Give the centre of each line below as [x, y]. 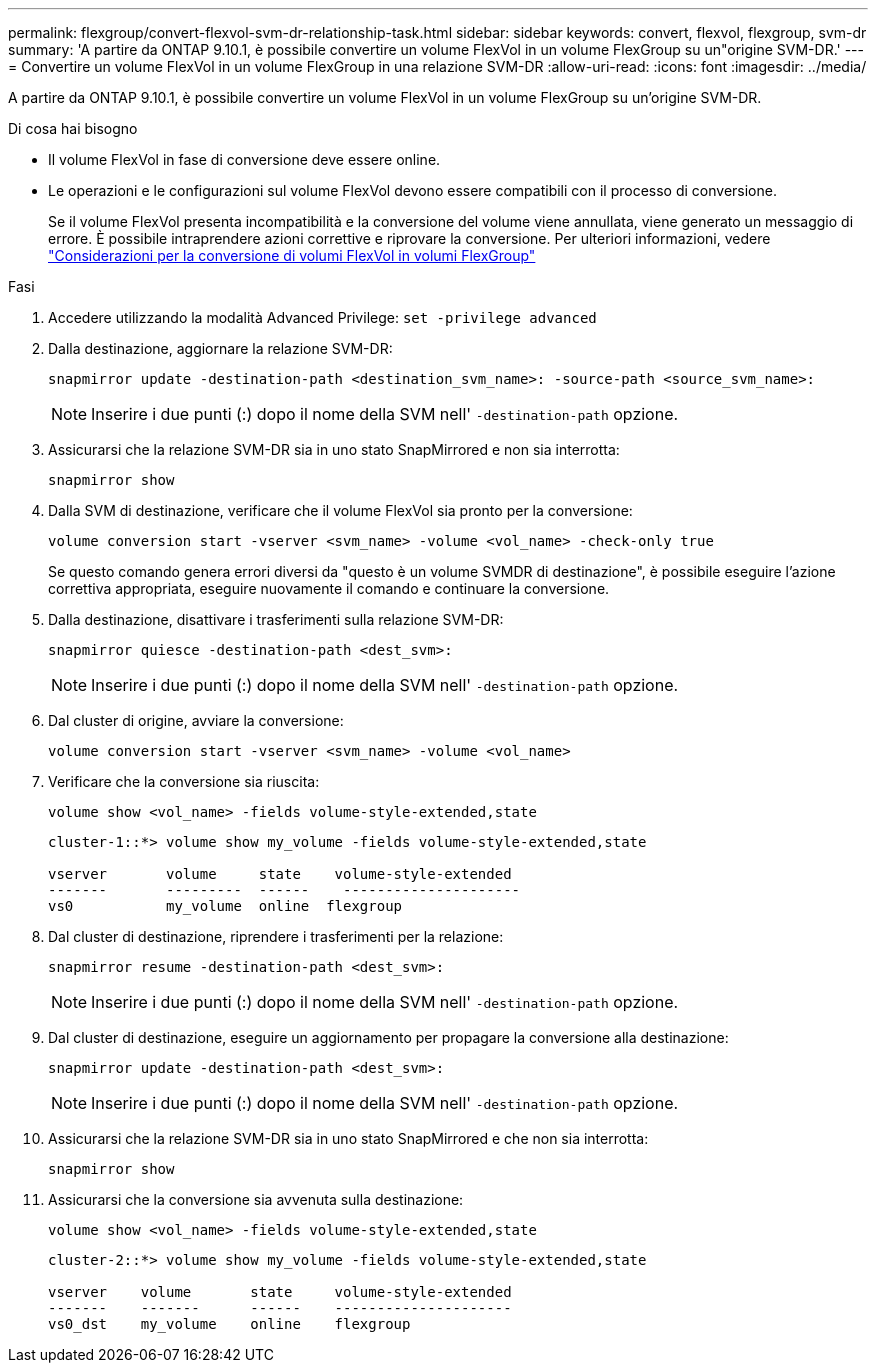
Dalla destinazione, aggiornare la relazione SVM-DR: [220, 348]
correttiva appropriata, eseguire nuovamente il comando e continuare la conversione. [329, 588]
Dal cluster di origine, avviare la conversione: [196, 720]
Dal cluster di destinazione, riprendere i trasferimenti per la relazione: [276, 936]
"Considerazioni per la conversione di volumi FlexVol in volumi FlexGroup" [292, 255]
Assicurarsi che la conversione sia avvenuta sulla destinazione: [256, 1199]
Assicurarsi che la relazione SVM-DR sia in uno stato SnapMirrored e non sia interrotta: [334, 449]
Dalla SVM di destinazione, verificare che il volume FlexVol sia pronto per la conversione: [340, 510]
